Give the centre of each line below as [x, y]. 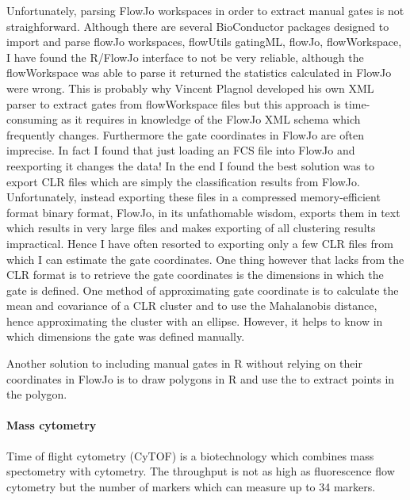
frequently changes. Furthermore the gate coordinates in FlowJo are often [185, 134]
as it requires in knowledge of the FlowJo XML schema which [211, 119]
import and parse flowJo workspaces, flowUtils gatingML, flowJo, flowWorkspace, [204, 42]
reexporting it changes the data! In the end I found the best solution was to [190, 165]
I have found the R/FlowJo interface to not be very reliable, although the [185, 57]
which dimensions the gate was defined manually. [126, 336]
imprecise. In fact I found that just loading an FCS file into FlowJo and [181, 150]
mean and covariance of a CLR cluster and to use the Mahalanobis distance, [192, 305]
